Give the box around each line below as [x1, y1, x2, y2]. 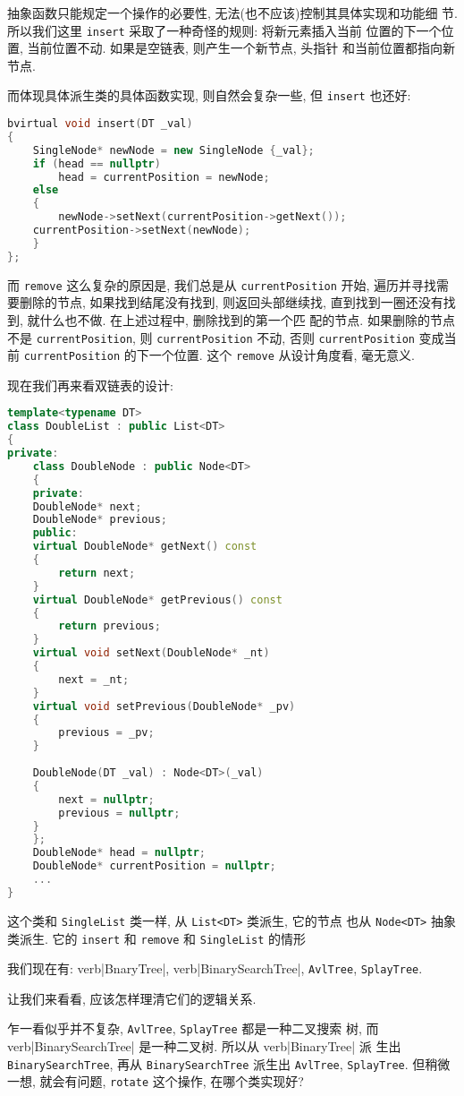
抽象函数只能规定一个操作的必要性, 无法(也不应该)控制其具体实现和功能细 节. [7, 4, 458, 21]
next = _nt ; [58, 672, 130, 686]
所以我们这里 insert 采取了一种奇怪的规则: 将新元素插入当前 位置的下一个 [7, 21, 442, 39]
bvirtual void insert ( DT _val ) [7, 117, 193, 131]
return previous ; [58, 620, 161, 633]
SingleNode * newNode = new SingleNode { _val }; [32, 143, 315, 157]
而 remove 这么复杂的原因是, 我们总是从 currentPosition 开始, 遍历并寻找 [7, 275, 437, 294]
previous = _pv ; [58, 726, 155, 740]
